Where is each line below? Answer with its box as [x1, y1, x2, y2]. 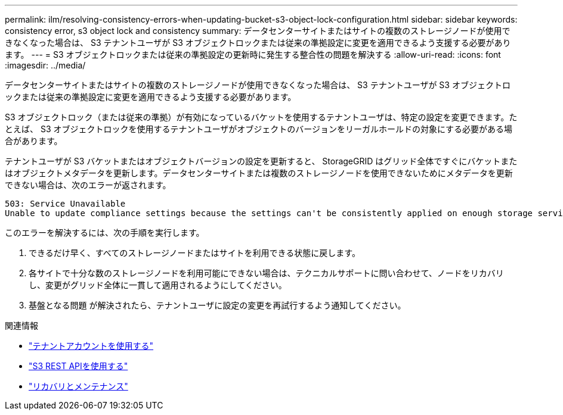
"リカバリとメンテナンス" [29, 381, 128, 391]
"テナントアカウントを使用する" [29, 341, 154, 351]
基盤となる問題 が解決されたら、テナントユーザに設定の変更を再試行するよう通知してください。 [29, 300, 406, 310]
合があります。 [5, 136, 63, 146]
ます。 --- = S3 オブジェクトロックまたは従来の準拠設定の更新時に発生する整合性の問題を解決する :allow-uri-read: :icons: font [5, 49, 501, 60]
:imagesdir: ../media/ [5, 60, 86, 70]
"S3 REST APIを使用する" [29, 361, 128, 371]
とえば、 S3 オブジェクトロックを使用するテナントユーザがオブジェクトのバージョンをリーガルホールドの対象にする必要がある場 [5, 124, 513, 134]
